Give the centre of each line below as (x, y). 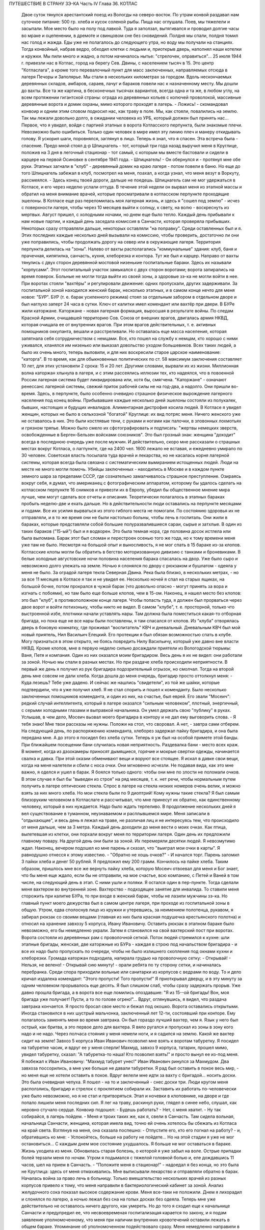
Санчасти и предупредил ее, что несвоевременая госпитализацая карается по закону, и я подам (124, 1213)
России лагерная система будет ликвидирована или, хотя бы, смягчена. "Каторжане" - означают (124, 380)
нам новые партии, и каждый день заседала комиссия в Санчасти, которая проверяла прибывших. (126, 221)
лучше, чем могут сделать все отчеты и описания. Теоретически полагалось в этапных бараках (123, 496)
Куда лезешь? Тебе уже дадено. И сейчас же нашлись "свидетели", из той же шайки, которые (121, 683)
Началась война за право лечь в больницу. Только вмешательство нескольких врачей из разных (124, 1178)
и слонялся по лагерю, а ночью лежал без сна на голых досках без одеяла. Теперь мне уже (119, 1199)
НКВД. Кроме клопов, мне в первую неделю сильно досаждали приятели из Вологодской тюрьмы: (126, 648)
